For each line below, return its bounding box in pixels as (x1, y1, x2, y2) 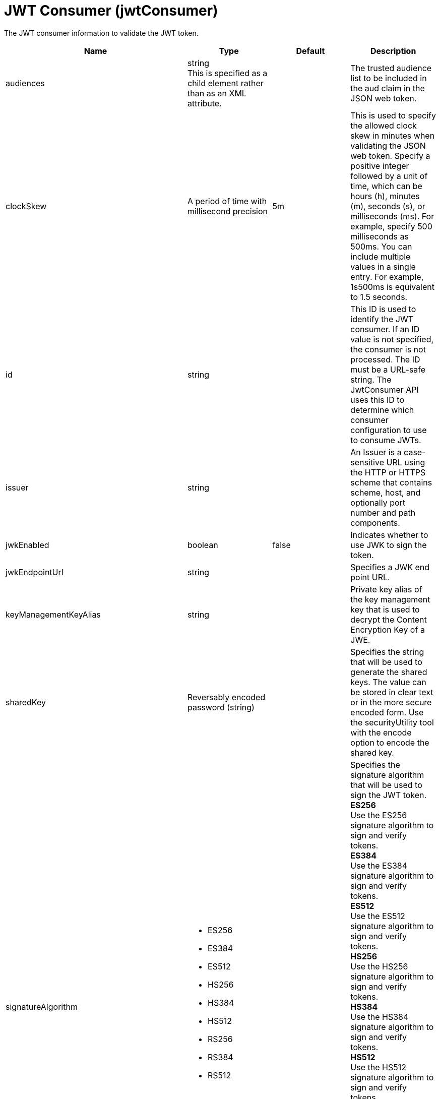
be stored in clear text (350, 687, 433, 697)
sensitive (350, 457, 384, 467)
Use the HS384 (350, 1011, 409, 1022)
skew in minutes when (350, 130, 435, 141)
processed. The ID (350, 354, 420, 364)
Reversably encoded (187, 692, 266, 702)
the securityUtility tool (350, 717, 434, 727)
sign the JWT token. (350, 789, 427, 800)
